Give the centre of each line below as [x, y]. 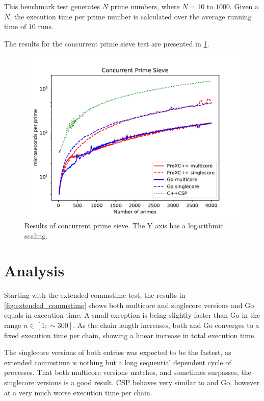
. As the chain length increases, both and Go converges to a [166, 325]
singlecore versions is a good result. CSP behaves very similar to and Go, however [132, 382]
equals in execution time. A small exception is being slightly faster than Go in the [132, 315]
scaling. [36, 235]
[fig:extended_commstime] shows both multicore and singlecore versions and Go [129, 305]
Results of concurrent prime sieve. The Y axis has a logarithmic [124, 225]
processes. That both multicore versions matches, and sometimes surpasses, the [128, 372]
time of [15, 26]
